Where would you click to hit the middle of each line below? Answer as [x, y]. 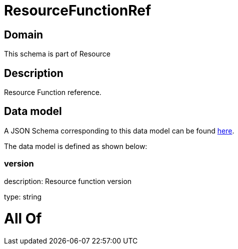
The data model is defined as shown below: [76, 146]
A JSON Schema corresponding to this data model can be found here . [119, 130]
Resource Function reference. [53, 92]
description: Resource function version [68, 181]
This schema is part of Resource [57, 54]
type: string [23, 196]
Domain [24, 34]
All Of [23, 219]
